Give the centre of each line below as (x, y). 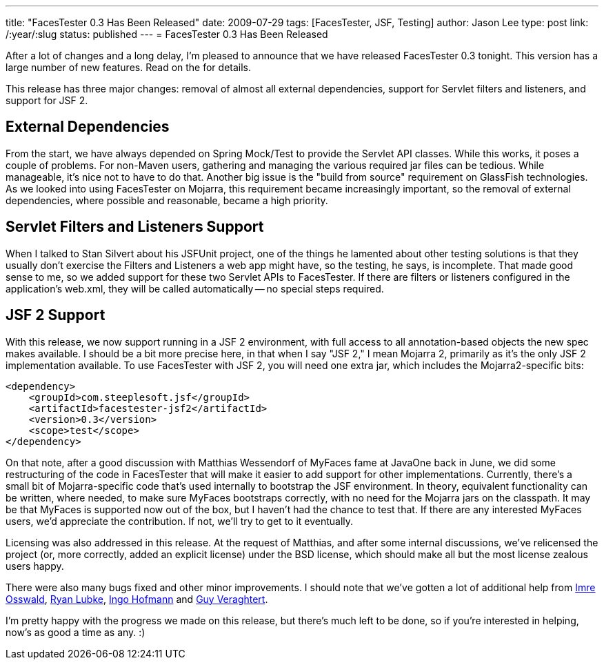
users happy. (35, 566)
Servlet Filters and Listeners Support (135, 227)
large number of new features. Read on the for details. (129, 67)
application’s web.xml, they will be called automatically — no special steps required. (195, 288)
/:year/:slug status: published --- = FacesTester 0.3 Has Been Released (167, 34)
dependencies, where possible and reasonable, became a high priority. (167, 200)
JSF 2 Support (56, 315)
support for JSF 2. (47, 100)
